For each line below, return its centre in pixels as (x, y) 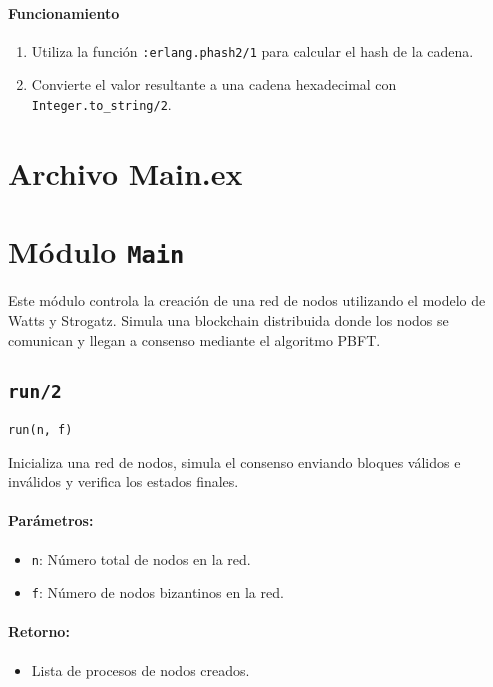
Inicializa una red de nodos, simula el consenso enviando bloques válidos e (234, 461)
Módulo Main (96, 251)
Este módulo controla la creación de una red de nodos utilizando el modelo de (247, 300)
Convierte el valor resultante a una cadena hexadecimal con (214, 84)
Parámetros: (51, 520)
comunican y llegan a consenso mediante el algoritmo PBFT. (194, 339)
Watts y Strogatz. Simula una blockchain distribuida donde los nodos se (228, 319)
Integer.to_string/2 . (101, 104)
